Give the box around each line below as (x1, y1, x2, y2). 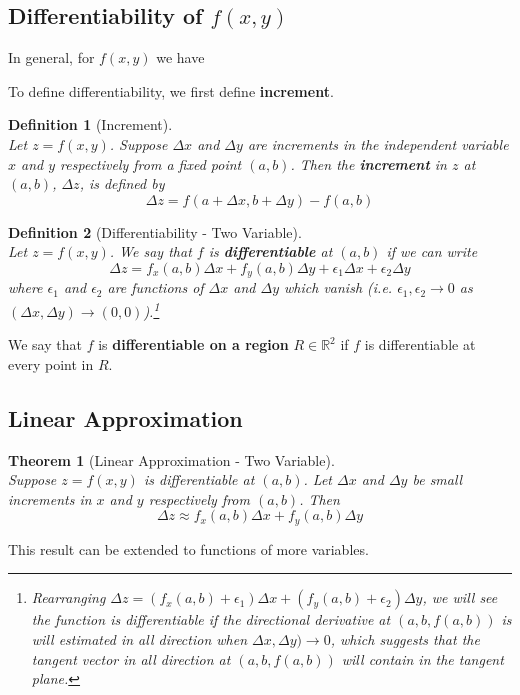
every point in (8, 353, 94, 374)
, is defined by (79, 173, 165, 194)
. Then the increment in (290, 153, 447, 174)
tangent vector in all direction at (31, 648, 231, 669)
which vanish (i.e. (284, 277, 393, 298)
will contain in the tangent (341, 648, 504, 669)
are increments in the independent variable (247, 133, 509, 154)
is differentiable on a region (98, 334, 289, 355)
